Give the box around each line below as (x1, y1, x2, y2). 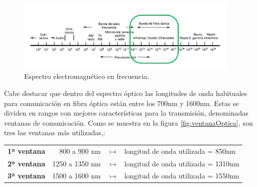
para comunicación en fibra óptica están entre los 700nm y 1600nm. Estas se (4, 98, 239, 108)
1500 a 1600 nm (52, 170, 101, 181)
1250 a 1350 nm (52, 158, 101, 168)
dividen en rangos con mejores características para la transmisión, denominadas (4, 108, 248, 118)
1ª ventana (8, 145, 46, 156)
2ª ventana (8, 158, 46, 168)
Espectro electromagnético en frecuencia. (24, 71, 150, 81)
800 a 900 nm (59, 145, 101, 156)
